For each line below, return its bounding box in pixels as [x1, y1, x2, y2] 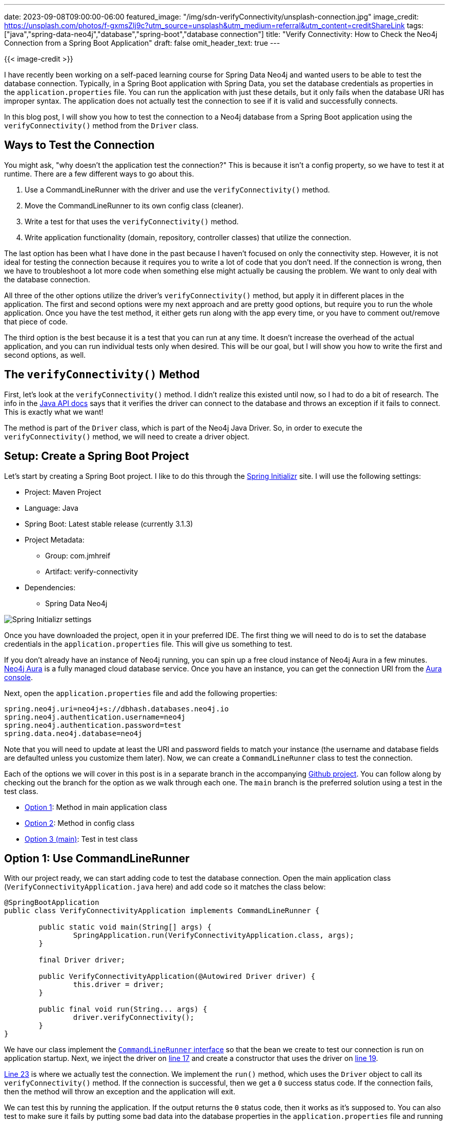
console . [4, 672, 33, 682]
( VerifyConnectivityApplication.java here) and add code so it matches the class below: [4, 882, 326, 892]
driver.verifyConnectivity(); [73, 1013, 194, 1022]
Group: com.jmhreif [45, 551, 111, 560]
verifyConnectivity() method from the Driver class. [4, 121, 199, 130]
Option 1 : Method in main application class [25, 802, 167, 811]
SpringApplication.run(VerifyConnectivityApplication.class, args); [73, 931, 354, 940]
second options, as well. [4, 350, 86, 359]
